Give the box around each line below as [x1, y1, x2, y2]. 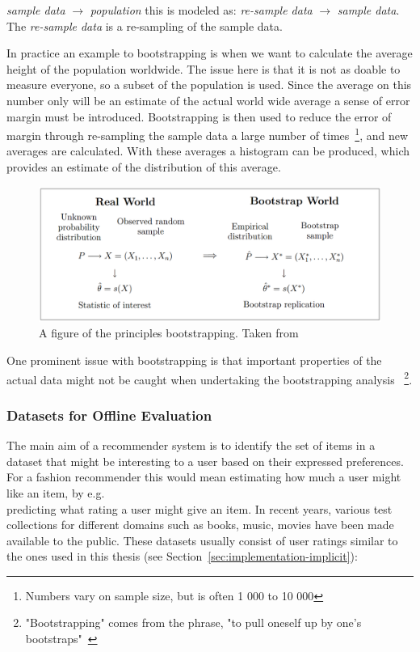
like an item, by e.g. [6, 484, 105, 501]
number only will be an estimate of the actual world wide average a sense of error [6, 91, 410, 108]
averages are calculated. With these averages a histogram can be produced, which [6, 142, 410, 159]
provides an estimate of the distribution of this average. [6, 159, 281, 175]
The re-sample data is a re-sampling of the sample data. [6, 17, 283, 34]
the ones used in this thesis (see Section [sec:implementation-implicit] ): [6, 548, 358, 565]
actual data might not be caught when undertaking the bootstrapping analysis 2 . [6, 368, 413, 387]
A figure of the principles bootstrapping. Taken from [39, 324, 299, 341]
